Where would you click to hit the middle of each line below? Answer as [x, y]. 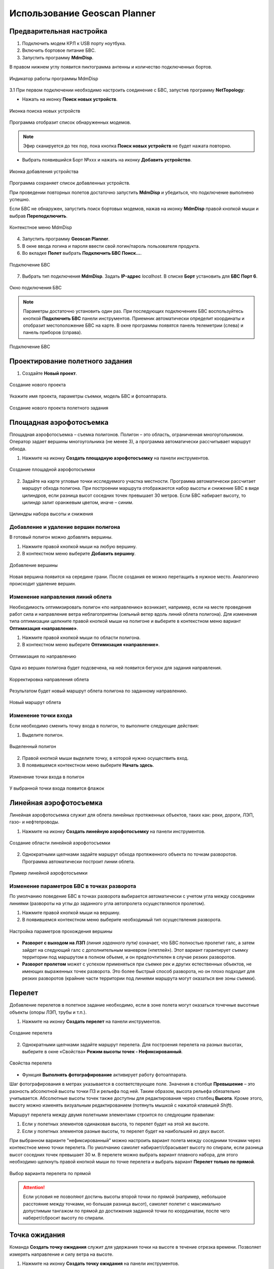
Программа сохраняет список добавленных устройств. [70, 183]
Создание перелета [31, 1033]
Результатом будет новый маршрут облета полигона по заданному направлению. [98, 691]
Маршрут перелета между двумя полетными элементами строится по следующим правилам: [112, 1115]
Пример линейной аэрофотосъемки [48, 873]
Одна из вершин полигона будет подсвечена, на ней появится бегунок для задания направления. [116, 668]
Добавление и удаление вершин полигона [65, 527]
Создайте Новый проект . [49, 373]
